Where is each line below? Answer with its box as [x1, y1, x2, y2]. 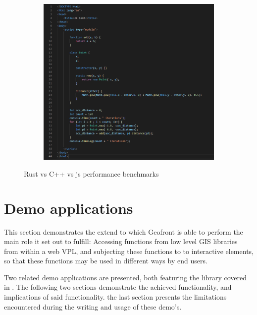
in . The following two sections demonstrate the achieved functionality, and [4, 282, 232, 292]
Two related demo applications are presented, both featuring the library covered [4, 272, 247, 282]
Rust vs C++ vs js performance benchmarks [24, 168, 159, 179]
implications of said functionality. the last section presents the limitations [4, 292, 227, 302]
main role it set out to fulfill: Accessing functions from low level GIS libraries [4, 236, 238, 247]
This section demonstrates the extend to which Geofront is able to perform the [4, 226, 243, 237]
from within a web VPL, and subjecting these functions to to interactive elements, [4, 246, 254, 256]
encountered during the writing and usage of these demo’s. [4, 301, 182, 312]
